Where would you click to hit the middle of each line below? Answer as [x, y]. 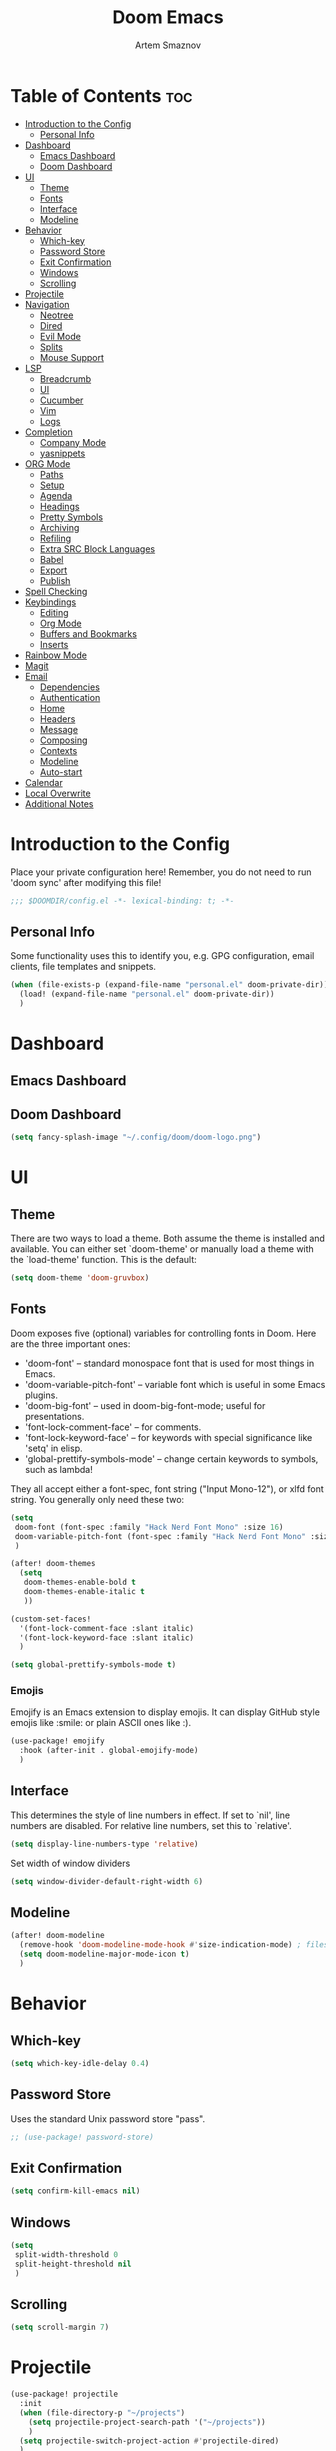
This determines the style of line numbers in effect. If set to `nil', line [150, 1815]
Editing [54, 612]
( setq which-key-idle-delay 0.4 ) [80, 2063]
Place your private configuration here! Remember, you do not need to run [161, 872]
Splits [51, 347]
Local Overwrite [58, 793]
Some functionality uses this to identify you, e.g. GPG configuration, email [162, 956]
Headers [57, 718]
